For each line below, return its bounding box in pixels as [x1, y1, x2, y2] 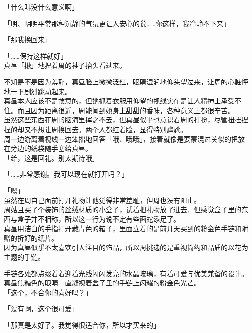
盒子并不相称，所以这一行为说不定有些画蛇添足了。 [17, 214, 180, 224]
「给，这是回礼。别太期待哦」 [4, 152, 99, 163]
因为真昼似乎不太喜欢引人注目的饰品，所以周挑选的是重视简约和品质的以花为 [4, 242, 248, 252]
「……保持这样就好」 [4, 50, 67, 61]
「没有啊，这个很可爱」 [4, 303, 79, 314]
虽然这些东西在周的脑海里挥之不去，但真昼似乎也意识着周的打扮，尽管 [4, 115, 228, 125]
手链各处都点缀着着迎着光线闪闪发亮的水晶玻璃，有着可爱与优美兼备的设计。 [4, 268, 248, 278]
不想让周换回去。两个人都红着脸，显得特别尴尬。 [31, 124, 187, 134]
